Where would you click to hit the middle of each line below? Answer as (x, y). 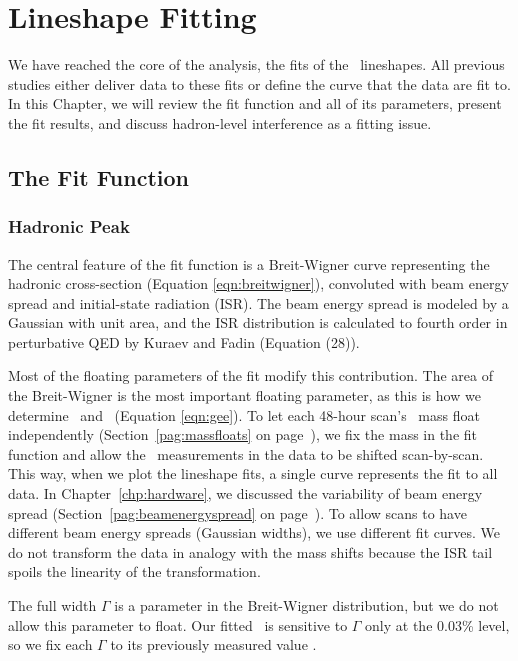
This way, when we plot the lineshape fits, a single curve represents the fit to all (253, 473)
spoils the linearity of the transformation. (134, 571)
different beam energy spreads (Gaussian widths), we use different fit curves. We (254, 532)
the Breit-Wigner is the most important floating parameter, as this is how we (244, 395)
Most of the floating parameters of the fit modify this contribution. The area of (250, 375)
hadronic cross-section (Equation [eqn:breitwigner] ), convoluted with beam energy (258, 283)
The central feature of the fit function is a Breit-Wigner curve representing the (249, 263)
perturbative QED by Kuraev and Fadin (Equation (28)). (184, 341)
